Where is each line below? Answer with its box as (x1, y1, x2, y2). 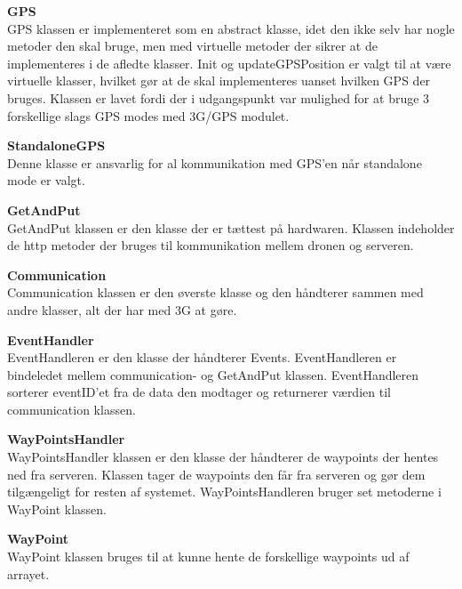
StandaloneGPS (7, 136, 106, 155)
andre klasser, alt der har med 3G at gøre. (7, 300, 237, 319)
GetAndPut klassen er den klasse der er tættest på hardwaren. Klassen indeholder (7, 218, 455, 237)
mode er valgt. (7, 171, 85, 190)
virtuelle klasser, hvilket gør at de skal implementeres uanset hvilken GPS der (7, 71, 431, 90)
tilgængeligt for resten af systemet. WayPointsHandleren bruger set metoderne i (7, 482, 442, 501)
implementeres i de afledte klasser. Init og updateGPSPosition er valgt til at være (7, 53, 451, 72)
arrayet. (7, 564, 50, 583)
